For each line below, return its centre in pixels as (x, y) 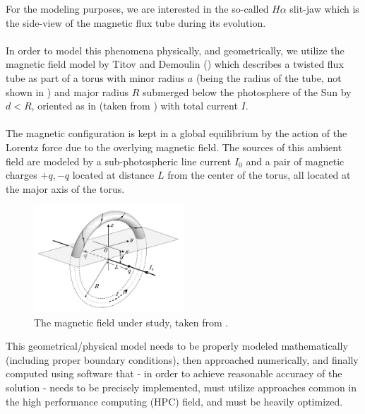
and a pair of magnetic (295, 161)
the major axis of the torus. (65, 188)
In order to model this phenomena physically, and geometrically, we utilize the (175, 50)
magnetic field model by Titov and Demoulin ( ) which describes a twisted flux (175, 64)
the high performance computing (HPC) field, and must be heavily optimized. (174, 401)
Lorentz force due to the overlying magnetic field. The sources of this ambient (174, 147)
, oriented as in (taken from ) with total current (134, 106)
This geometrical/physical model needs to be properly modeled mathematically (177, 346)
